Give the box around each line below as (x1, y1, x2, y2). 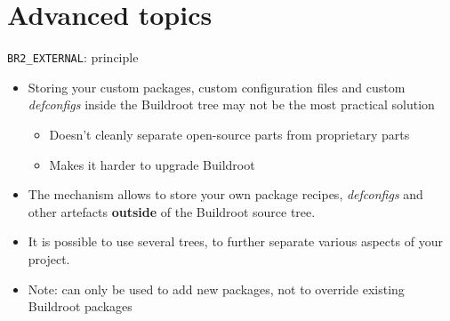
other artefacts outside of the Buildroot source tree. (28, 202, 316, 221)
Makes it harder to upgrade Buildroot (49, 155, 255, 173)
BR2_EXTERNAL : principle (7, 48, 139, 67)
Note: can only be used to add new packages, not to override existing (28, 279, 405, 298)
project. (28, 249, 70, 268)
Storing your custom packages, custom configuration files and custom (28, 77, 406, 96)
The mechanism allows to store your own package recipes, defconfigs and (28, 185, 423, 204)
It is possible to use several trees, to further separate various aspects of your (28, 232, 443, 251)
